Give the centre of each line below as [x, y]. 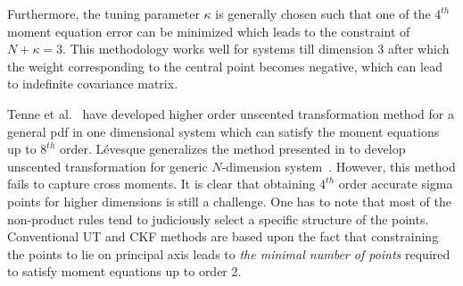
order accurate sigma [396, 184]
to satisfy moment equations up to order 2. [124, 271]
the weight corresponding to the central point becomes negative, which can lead [225, 66]
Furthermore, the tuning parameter [103, 13]
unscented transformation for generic [107, 166]
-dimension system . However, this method [339, 166]
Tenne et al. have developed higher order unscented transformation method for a [231, 113]
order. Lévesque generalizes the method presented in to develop [232, 149]
